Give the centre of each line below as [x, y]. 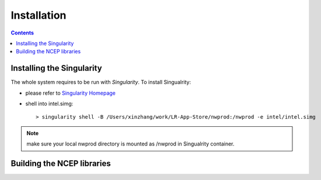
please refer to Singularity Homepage [71, 93]
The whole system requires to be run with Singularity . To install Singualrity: [101, 82]
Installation [39, 15]
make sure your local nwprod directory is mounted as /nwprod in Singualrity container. [130, 144]
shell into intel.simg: [49, 104]
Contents [22, 33]
